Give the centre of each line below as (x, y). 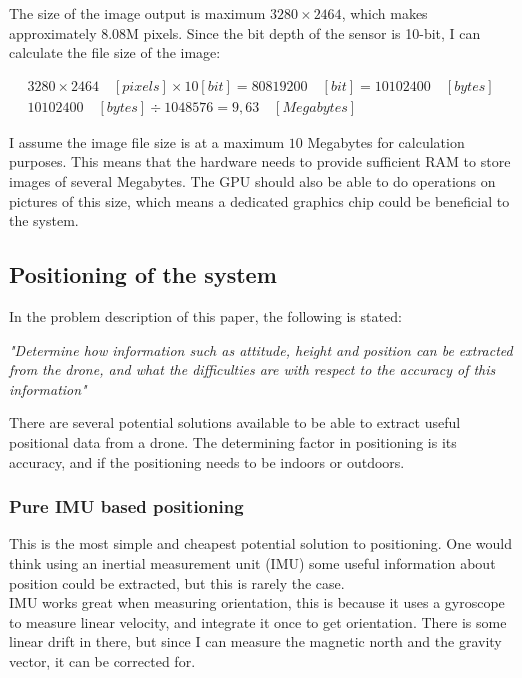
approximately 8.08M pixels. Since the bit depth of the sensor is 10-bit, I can (245, 32)
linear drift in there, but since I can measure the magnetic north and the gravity (255, 641)
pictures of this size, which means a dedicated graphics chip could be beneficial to (259, 200)
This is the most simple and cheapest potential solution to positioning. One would (260, 543)
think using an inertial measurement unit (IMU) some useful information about (252, 562)
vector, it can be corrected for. (102, 660)
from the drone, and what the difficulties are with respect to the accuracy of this (252, 369)
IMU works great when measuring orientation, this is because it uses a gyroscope (257, 602)
